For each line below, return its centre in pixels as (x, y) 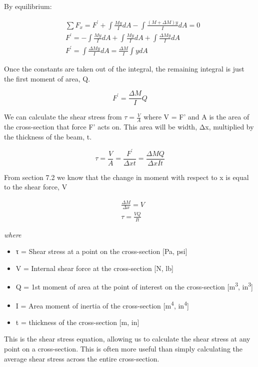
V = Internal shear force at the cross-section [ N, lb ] (94, 268)
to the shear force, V (36, 187)
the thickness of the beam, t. (48, 136)
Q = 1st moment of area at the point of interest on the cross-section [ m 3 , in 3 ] (134, 286)
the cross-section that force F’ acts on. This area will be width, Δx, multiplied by (129, 127)
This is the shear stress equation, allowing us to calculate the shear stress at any (127, 339)
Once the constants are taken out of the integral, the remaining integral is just (124, 68)
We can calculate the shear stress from (63, 117)
